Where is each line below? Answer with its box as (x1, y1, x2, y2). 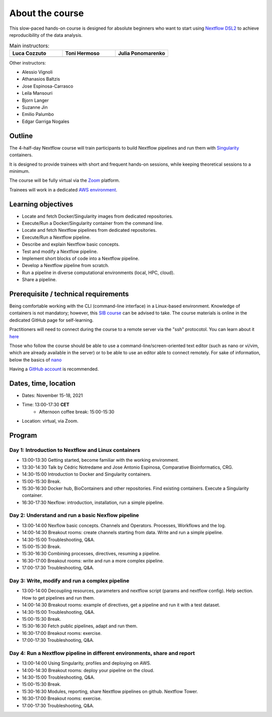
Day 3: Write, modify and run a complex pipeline (9, 577, 129, 584)
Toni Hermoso (65, 49, 100, 56)
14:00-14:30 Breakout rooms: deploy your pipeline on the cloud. (22, 667, 155, 673)
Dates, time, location (9, 379, 76, 387)
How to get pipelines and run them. (22, 595, 95, 601)
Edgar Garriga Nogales (22, 118, 70, 124)
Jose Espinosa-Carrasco (22, 83, 74, 89)
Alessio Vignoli (22, 69, 53, 75)
